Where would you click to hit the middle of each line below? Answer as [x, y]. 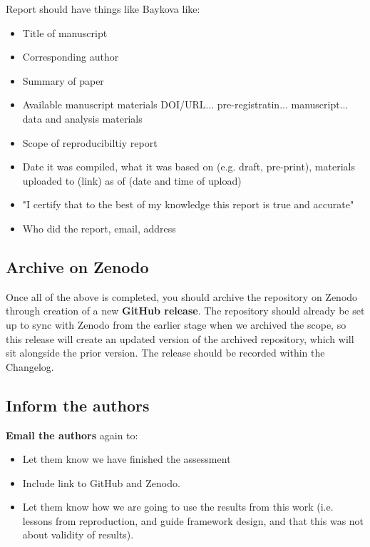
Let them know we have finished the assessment [127, 459]
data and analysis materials [82, 118]
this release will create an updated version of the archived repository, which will [180, 338]
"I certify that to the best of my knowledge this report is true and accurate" [188, 204]
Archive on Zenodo [77, 266]
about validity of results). [78, 535]
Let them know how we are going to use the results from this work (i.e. [178, 507]
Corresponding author [71, 57]
